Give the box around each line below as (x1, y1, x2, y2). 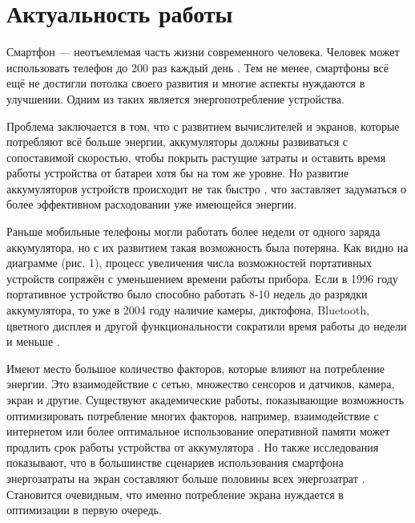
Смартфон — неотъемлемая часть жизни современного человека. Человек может (6, 43, 400, 60)
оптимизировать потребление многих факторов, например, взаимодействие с (6, 407, 379, 424)
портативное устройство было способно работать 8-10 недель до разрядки (6, 286, 368, 302)
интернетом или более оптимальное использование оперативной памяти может (6, 423, 390, 440)
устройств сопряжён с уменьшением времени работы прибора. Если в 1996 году (6, 270, 398, 286)
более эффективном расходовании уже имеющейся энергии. (6, 196, 297, 213)
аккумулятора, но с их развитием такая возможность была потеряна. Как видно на (6, 238, 409, 255)
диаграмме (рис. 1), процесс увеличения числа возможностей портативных (6, 254, 373, 271)
